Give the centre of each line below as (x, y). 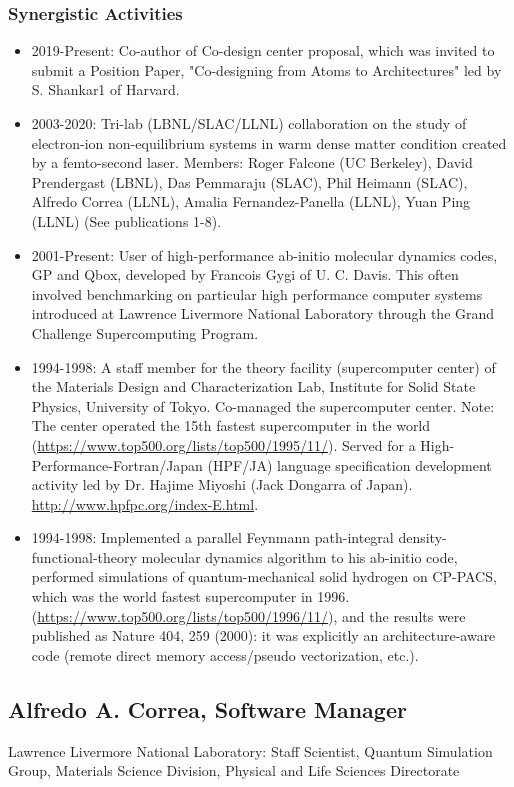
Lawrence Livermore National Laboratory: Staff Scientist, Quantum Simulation (250, 750)
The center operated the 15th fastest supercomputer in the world (231, 425)
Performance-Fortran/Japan (117, 464)
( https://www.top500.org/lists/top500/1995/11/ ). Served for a (223, 444)
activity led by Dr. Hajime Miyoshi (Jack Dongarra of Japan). (222, 484)
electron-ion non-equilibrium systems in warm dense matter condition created (269, 142)
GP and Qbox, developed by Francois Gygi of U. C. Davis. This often (245, 274)
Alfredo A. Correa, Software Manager (207, 708)
